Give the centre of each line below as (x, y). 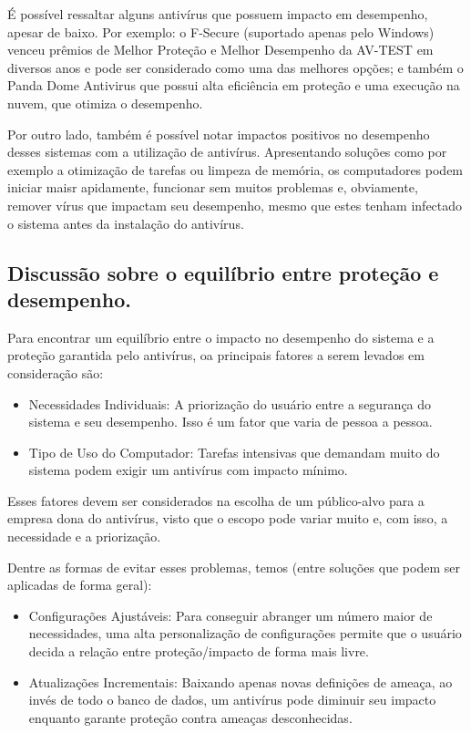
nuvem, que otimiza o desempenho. (105, 103)
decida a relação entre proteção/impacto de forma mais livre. (199, 651)
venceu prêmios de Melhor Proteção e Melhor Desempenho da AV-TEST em (220, 50)
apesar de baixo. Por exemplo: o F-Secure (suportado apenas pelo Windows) (221, 31)
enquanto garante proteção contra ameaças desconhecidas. (190, 717)
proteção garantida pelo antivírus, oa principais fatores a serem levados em (216, 355)
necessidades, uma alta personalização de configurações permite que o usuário (245, 633)
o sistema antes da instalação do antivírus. (126, 223)
